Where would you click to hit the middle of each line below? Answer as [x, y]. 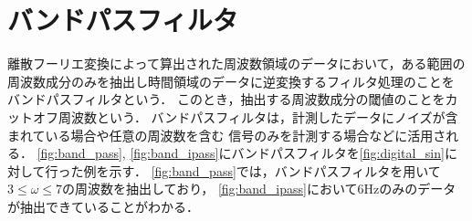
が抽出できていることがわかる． [103, 206]
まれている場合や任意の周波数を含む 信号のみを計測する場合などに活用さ [227, 135]
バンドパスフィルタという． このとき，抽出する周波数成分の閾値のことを [226, 99]
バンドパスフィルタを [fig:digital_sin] [338, 153]
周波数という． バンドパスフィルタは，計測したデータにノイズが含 [258, 116]
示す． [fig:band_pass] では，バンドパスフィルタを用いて [275, 170]
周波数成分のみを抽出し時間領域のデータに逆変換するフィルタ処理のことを [231, 81]
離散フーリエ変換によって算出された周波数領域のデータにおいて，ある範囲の [236, 63]
